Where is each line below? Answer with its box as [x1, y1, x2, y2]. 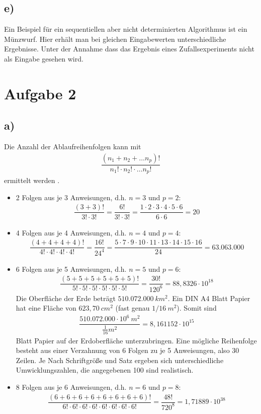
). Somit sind [177, 303, 217, 313]
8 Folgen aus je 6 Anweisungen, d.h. [16, 381, 127, 392]
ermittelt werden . [4, 175, 60, 186]
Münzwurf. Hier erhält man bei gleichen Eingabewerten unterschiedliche [4, 33, 226, 44]
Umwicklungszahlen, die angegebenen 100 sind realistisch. [16, 365, 194, 375]
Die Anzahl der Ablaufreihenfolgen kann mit [4, 141, 141, 152]
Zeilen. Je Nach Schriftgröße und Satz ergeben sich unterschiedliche [16, 354, 224, 365]
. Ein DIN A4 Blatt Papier [167, 292, 250, 303]
